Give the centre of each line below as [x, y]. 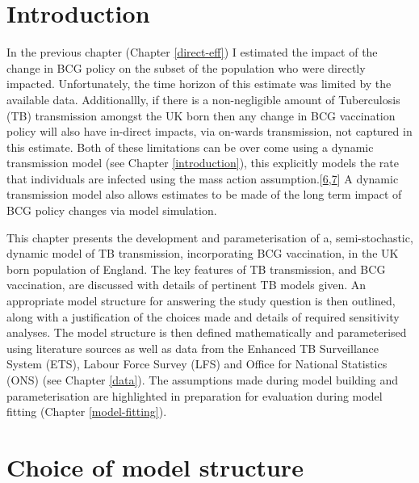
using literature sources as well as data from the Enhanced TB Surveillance [193, 348]
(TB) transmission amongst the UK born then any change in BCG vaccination [201, 115]
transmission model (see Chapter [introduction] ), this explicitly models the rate [203, 163]
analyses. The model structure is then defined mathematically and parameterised [207, 332]
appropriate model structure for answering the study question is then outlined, [201, 301]
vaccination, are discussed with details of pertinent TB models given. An [186, 285]
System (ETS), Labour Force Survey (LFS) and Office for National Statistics [197, 364]
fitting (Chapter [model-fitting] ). [87, 412]
